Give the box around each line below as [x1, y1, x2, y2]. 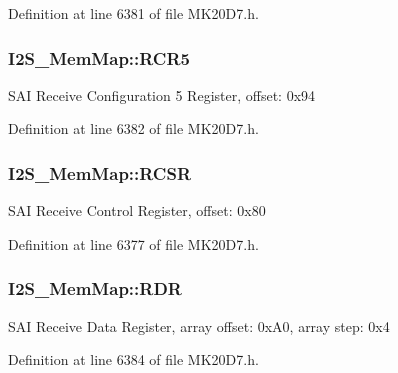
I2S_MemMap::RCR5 [8, 45, 190, 70]
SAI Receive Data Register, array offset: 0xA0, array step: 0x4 [8, 315, 390, 336]
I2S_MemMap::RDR [8, 276, 182, 301]
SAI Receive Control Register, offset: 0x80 [8, 200, 266, 221]
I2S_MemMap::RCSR [8, 160, 192, 185]
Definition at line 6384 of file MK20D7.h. [8, 349, 259, 370]
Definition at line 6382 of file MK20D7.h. [8, 118, 259, 139]
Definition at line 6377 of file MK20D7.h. [8, 233, 259, 254]
